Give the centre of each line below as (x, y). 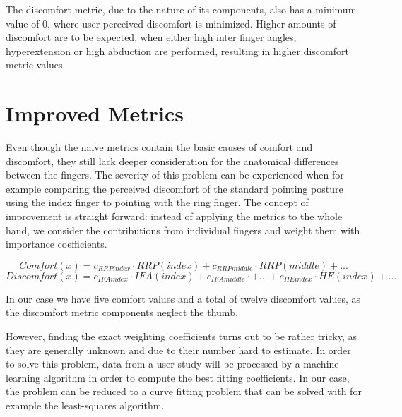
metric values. (36, 65)
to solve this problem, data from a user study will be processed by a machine (172, 364)
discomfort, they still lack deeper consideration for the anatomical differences (172, 161)
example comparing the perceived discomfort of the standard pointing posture (175, 188)
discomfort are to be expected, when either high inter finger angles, (151, 37)
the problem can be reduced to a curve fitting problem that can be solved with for (184, 391)
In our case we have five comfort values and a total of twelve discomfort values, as (183, 298)
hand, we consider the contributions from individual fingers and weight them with (183, 230)
